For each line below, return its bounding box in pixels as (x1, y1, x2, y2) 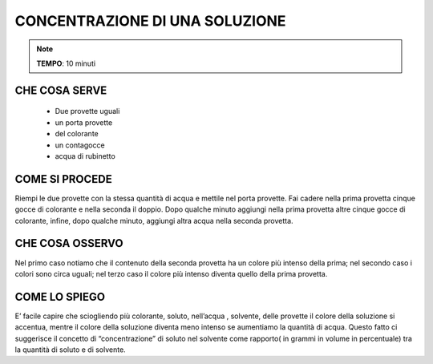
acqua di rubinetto (55, 151, 115, 160)
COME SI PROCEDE (14, 172, 112, 186)
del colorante (55, 129, 99, 139)
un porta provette (55, 117, 113, 127)
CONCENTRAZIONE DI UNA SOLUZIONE (14, 12, 286, 30)
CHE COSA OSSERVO (14, 237, 123, 250)
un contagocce (55, 140, 105, 150)
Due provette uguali (55, 107, 120, 116)
